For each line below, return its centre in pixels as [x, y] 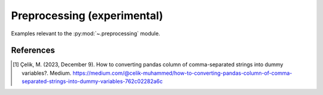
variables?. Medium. [47, 73]
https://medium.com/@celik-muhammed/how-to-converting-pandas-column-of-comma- [182, 73]
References [33, 50]
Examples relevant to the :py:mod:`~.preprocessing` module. [86, 33]
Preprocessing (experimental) [87, 16]
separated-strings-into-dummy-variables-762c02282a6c [92, 81]
